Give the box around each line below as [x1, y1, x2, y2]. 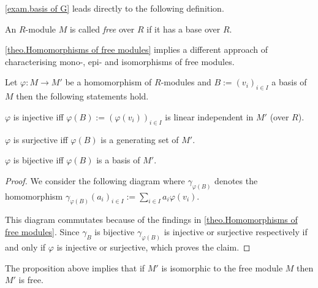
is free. [18, 273, 44, 286]
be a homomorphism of [65, 76, 152, 88]
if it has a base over [146, 22, 221, 35]
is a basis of [96, 154, 140, 166]
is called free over [69, 22, 135, 35]
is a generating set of [100, 133, 179, 146]
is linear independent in [165, 110, 254, 123]
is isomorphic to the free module [161, 261, 283, 274]
